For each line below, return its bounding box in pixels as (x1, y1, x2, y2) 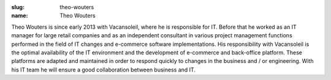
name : (11, 12, 28, 20)
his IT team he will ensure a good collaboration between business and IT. (11, 66, 196, 73)
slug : (11, 4, 25, 10)
